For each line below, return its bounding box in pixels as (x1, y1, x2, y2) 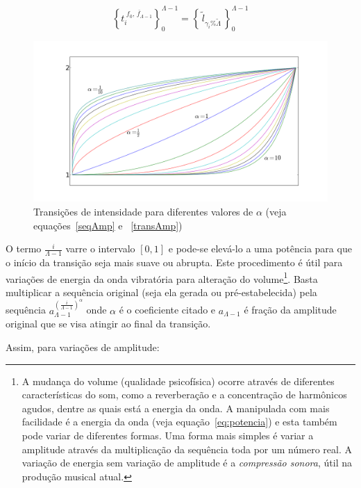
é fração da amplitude (244, 302, 337, 317)
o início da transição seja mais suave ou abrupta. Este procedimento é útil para (6, 254, 343, 269)
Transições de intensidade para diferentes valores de (33, 204, 253, 218)
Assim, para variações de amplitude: (6, 339, 160, 354)
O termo (6, 241, 42, 256)
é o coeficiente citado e (119, 302, 216, 317)
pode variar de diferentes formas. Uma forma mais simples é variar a (22, 428, 314, 442)
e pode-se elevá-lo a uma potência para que (168, 241, 352, 256)
